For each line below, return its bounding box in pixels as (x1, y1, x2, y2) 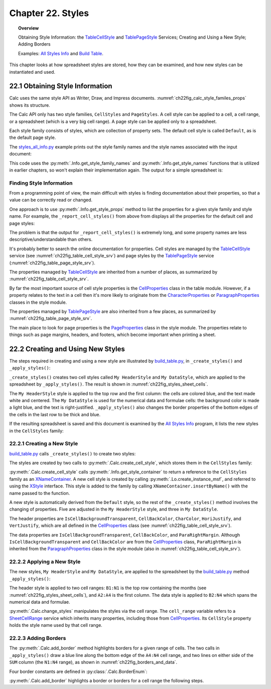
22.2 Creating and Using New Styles (9, 344, 125, 353)
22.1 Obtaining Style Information (9, 82, 112, 90)
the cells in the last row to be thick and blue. (9, 411, 100, 417)
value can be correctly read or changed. (9, 197, 93, 203)
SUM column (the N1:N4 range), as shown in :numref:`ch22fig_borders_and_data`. (9, 659, 178, 665)
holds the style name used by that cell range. (9, 622, 102, 628)
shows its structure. (9, 102, 50, 108)
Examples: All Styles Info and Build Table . (18, 50, 104, 56)
